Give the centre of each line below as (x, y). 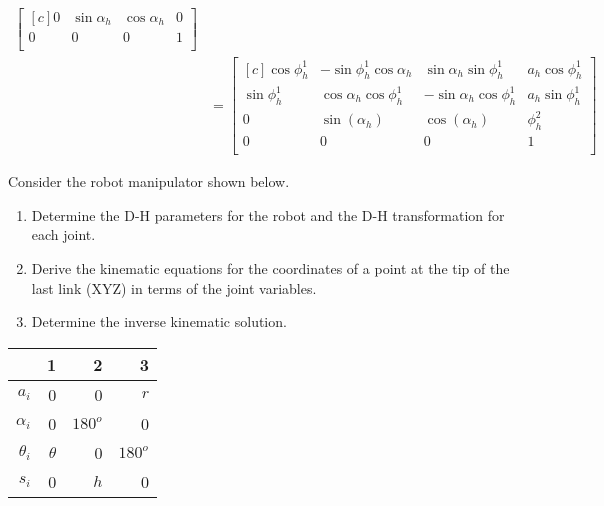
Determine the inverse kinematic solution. (159, 321)
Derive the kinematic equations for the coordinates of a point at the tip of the (270, 268)
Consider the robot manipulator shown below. (149, 181)
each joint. (63, 234)
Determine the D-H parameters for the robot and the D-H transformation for (268, 214)
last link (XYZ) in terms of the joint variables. (174, 287)
